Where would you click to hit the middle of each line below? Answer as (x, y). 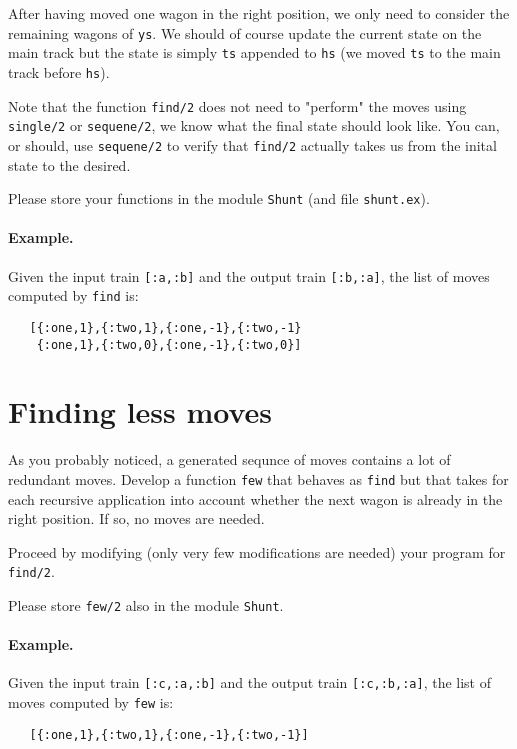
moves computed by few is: (91, 702)
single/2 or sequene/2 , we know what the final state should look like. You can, (254, 125)
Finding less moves (140, 411)
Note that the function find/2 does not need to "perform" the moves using (237, 105)
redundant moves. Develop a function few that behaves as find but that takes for (258, 478)
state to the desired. (69, 164)
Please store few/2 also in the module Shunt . (146, 605)
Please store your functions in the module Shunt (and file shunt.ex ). (219, 198)
